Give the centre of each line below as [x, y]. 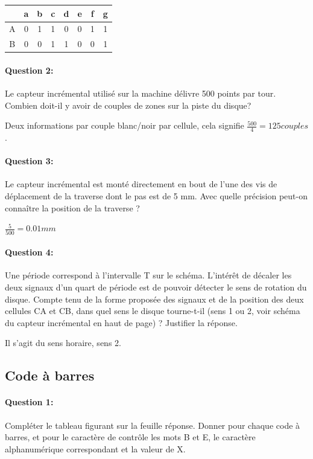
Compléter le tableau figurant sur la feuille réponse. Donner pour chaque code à [153, 425]
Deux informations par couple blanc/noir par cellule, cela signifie [125, 125]
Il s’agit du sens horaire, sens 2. [63, 343]
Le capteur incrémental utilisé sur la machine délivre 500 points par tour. [141, 93]
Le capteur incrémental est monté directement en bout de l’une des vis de [141, 184]
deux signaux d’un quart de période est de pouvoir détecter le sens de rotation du [156, 287]
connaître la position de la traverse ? [72, 207]
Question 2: [29, 70]
